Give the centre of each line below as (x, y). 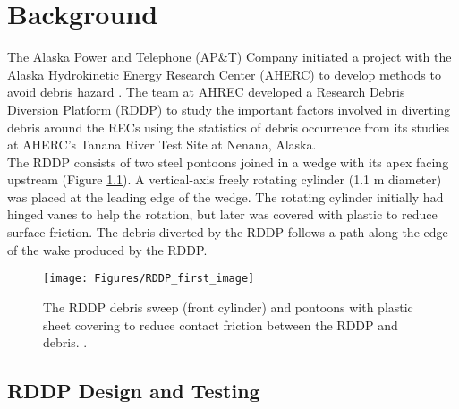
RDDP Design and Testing (134, 391)
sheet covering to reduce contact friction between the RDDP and (221, 324)
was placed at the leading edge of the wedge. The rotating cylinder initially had (225, 196)
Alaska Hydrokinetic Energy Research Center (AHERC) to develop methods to (224, 74)
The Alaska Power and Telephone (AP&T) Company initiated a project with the (229, 57)
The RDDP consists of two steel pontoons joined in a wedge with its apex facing (228, 162)
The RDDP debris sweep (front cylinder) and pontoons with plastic (228, 307)
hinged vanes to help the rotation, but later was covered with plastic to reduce (222, 214)
